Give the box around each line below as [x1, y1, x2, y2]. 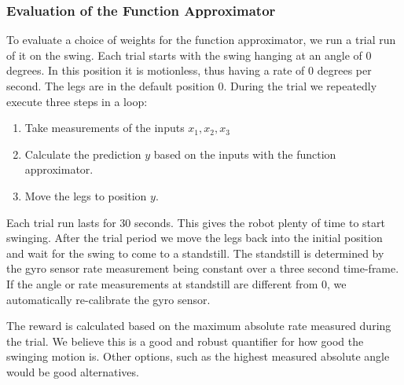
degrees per [317, 62, 372, 79]
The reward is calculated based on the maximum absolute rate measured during [6, 317, 391, 334]
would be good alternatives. [6, 363, 139, 379]
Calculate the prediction [24, 145, 141, 162]
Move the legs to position [24, 187, 147, 203]
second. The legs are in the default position [6, 78, 215, 93]
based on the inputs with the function [153, 145, 336, 162]
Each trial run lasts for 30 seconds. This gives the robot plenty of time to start [6, 214, 385, 230]
